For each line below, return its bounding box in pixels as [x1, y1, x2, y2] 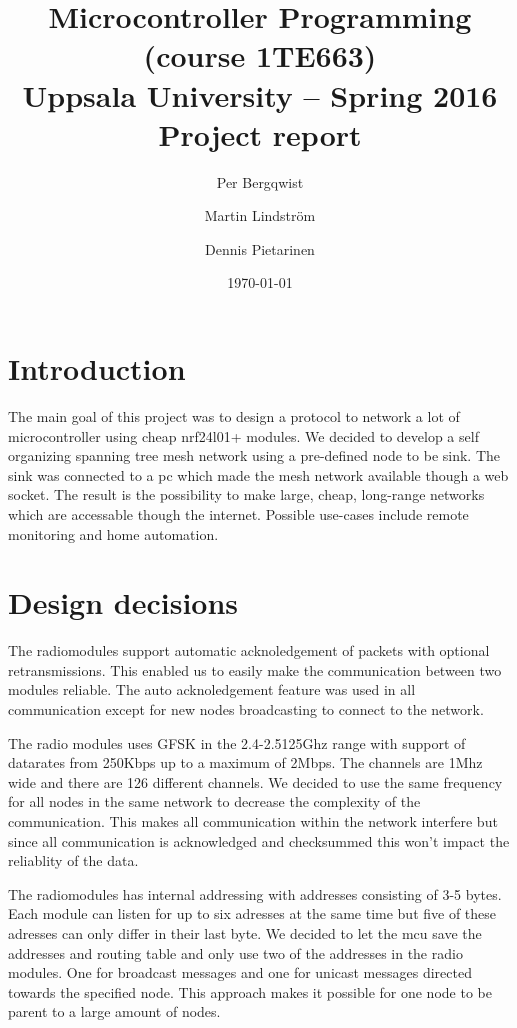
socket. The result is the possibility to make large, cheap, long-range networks [8, 484, 485, 505]
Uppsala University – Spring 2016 [22, 74, 498, 115]
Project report [158, 113, 362, 154]
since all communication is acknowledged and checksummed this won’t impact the [8, 830, 510, 851]
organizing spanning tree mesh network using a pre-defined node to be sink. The [8, 445, 501, 466]
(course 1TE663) [143, 35, 377, 76]
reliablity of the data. [8, 850, 139, 871]
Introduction [8, 348, 186, 389]
